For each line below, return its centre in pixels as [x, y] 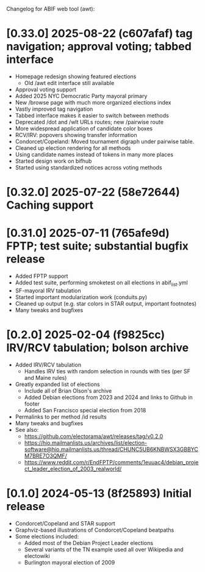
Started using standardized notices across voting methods [89, 167]
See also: [27, 429]
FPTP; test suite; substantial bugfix [98, 246]
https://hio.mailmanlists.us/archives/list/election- [86, 442]
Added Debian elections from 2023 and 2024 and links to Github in [109, 397]
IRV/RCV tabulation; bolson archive [98, 348]
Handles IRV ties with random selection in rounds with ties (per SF [107, 371]
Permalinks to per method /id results [61, 417]
